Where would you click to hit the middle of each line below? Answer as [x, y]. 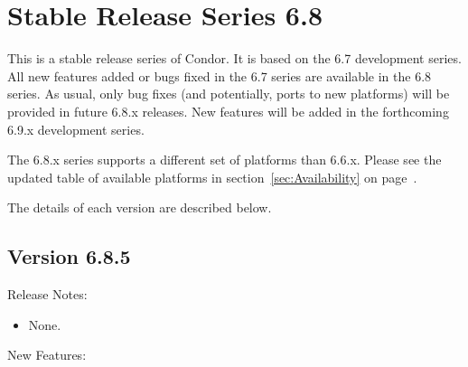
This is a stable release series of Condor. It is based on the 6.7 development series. [234, 58]
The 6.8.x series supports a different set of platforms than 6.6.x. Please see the [225, 160]
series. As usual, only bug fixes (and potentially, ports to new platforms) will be [229, 94]
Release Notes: [47, 294]
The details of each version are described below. [140, 207]
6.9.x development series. [76, 129]
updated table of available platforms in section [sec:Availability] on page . [212, 177]
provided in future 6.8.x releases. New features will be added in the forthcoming [228, 111]
